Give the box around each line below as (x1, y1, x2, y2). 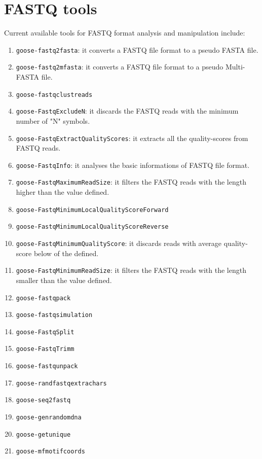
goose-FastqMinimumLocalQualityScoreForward (16, 206, 169, 214)
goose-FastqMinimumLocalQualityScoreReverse (16, 223, 169, 231)
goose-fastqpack (16, 294, 71, 302)
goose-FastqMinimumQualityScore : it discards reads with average (16, 238, 222, 248)
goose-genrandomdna (16, 414, 82, 421)
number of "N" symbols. (16, 115, 90, 126)
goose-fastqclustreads (16, 91, 93, 98)
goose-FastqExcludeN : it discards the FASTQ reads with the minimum (16, 105, 239, 116)
